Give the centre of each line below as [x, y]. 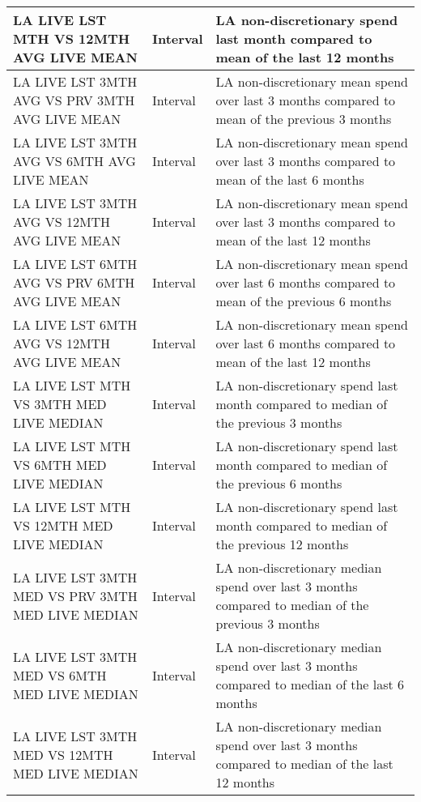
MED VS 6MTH [60, 675]
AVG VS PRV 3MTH [74, 100]
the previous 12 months [282, 544]
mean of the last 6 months [290, 179]
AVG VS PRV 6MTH [74, 282]
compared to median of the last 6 [310, 684]
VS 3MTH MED [60, 404]
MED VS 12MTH [63, 754]
